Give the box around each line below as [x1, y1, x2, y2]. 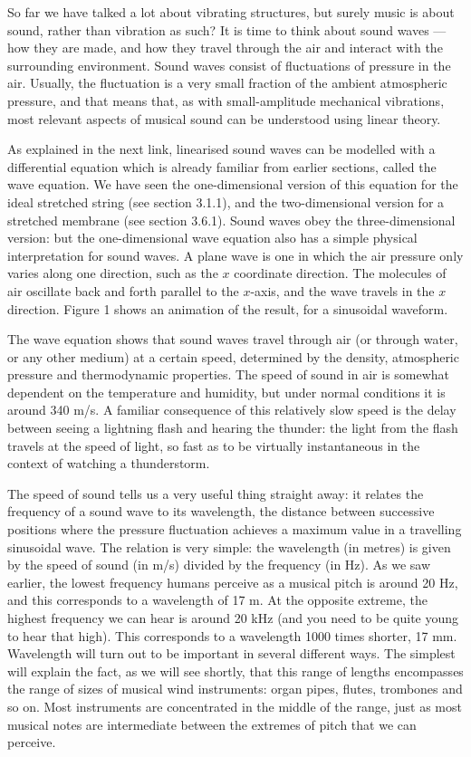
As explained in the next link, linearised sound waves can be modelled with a [7, 139, 436, 158]
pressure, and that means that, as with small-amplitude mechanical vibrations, [7, 91, 445, 110]
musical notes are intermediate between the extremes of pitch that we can [7, 714, 417, 733]
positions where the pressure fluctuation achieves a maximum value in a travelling [7, 520, 462, 539]
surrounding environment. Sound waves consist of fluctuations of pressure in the [7, 55, 451, 74]
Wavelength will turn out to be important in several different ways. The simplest [7, 644, 456, 663]
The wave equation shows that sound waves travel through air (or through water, [7, 330, 458, 349]
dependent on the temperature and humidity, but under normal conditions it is [7, 382, 446, 401]
